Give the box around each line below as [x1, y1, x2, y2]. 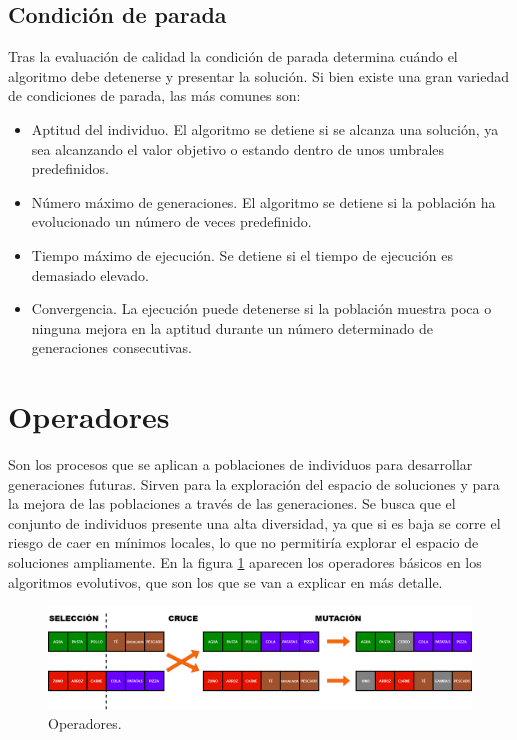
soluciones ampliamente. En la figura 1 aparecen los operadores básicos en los [8, 552, 482, 573]
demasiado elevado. [31, 264, 149, 285]
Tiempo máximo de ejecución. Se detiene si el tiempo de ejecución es [31, 244, 454, 265]
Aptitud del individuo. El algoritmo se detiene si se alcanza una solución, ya [31, 118, 499, 139]
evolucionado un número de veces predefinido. [31, 211, 312, 232]
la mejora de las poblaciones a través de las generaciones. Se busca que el [8, 493, 456, 514]
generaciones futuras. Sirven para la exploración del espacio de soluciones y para [8, 473, 500, 494]
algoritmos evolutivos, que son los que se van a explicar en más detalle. [8, 571, 443, 592]
